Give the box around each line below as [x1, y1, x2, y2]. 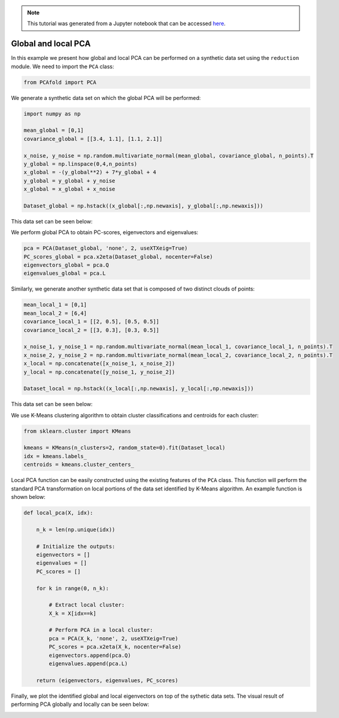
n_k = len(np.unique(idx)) [36, 526, 116, 533]
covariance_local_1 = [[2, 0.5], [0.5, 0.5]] [23, 318, 160, 325]
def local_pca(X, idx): [23, 510, 94, 516]
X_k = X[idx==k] [48, 610, 97, 617]
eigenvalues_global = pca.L [23, 270, 106, 277]
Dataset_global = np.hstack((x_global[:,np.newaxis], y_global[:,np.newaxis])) [23, 202, 264, 209]
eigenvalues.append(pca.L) [48, 661, 128, 667]
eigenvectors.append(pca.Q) [48, 652, 132, 659]
